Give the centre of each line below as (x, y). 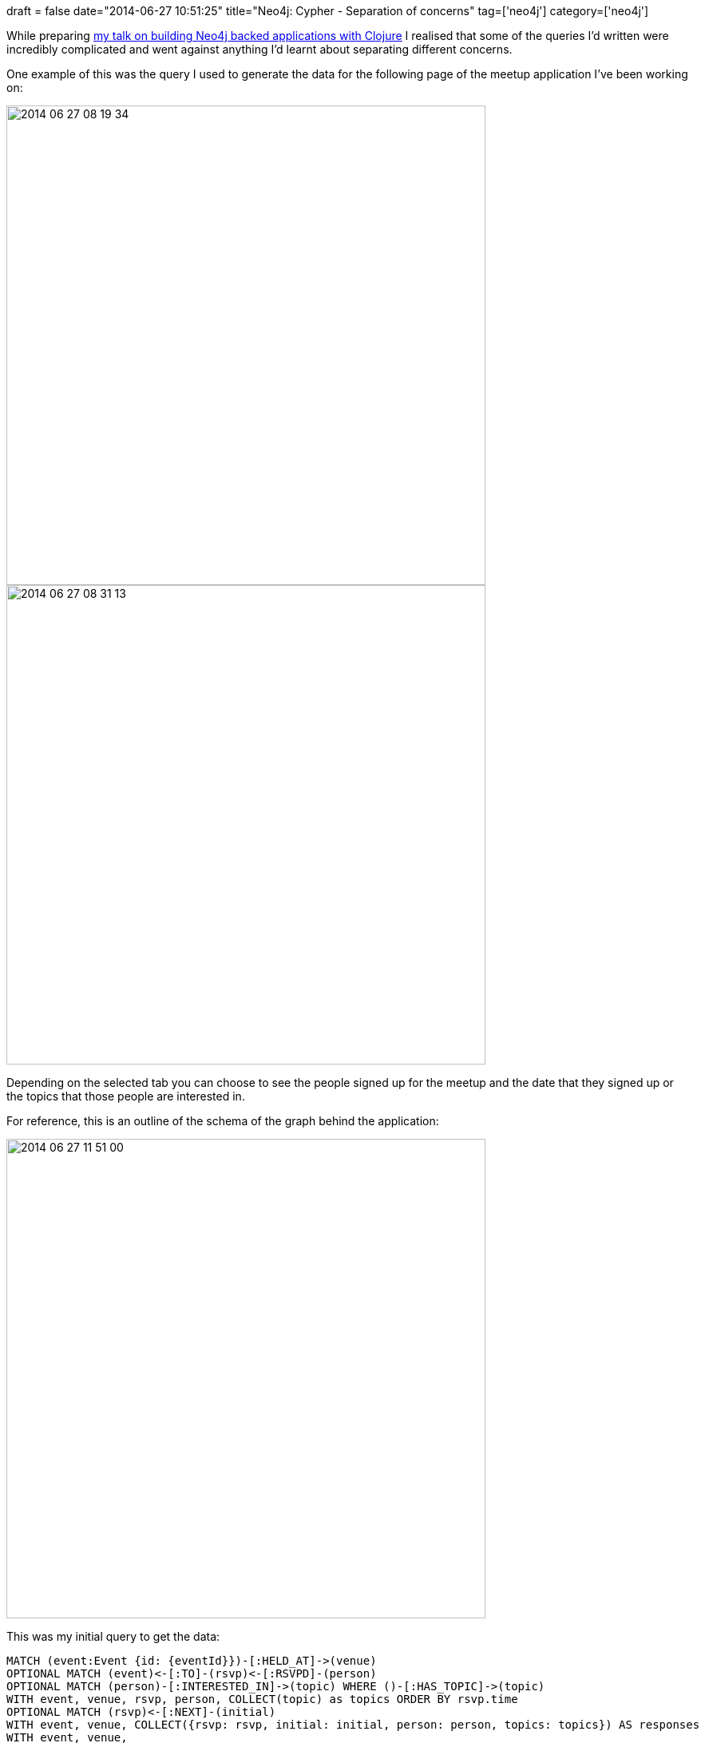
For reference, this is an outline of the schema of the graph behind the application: (223, 1121)
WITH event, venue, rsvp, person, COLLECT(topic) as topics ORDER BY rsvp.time (262, 1699)
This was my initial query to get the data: (113, 1636)
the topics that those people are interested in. (126, 1096)
